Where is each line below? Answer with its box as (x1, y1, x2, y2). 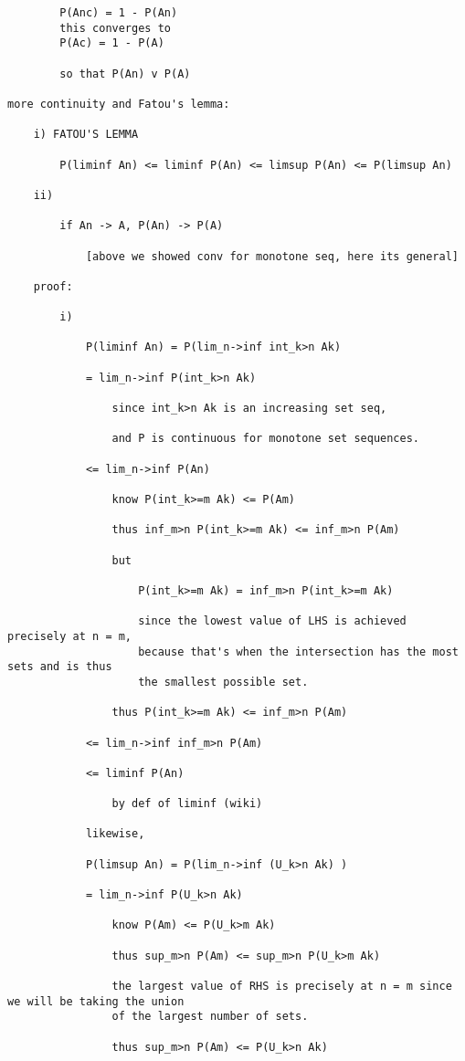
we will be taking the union (7, 994, 185, 1008)
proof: (33, 279, 73, 293)
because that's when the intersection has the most (138, 645, 459, 658)
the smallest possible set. (138, 675, 309, 688)
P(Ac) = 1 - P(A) (59, 37, 164, 50)
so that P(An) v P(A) (59, 67, 191, 80)
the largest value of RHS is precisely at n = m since (111, 980, 452, 993)
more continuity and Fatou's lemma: (7, 97, 230, 110)
